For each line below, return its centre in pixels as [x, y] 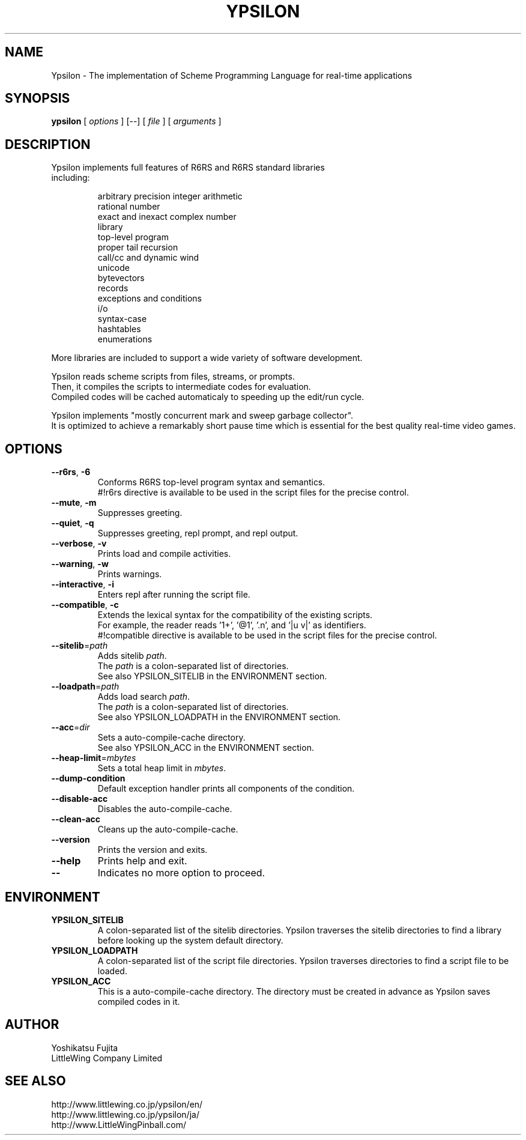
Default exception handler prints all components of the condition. [226, 789]
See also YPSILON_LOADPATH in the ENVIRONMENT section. [219, 717]
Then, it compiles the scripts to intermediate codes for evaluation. [181, 387]
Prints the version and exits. [153, 850]
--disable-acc [80, 799]
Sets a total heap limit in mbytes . [162, 768]
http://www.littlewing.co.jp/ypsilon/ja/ [125, 1114]
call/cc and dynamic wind [148, 258]
